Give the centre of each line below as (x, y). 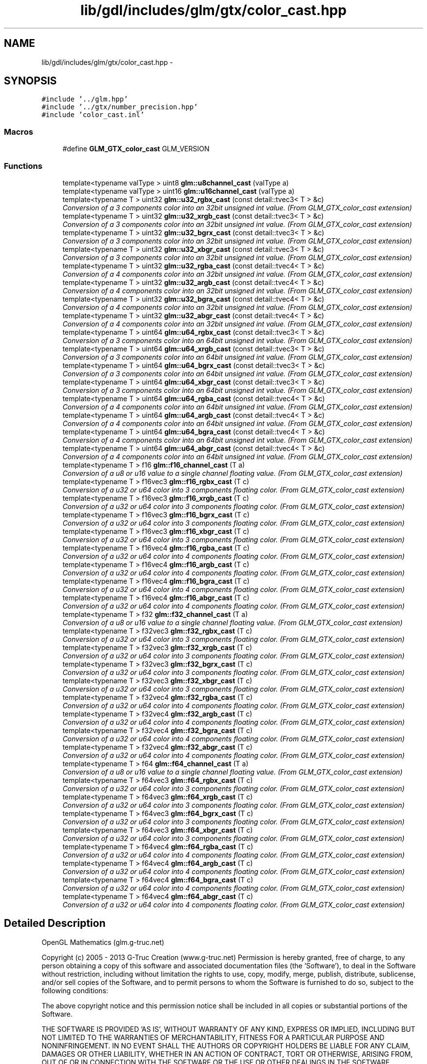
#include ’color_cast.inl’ (93, 115)
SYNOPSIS (30, 81)
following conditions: (75, 990)
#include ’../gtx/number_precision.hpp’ (120, 107)
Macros (19, 132)
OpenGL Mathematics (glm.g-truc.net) (103, 942)
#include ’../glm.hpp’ (85, 99)
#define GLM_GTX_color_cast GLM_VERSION (136, 149)
